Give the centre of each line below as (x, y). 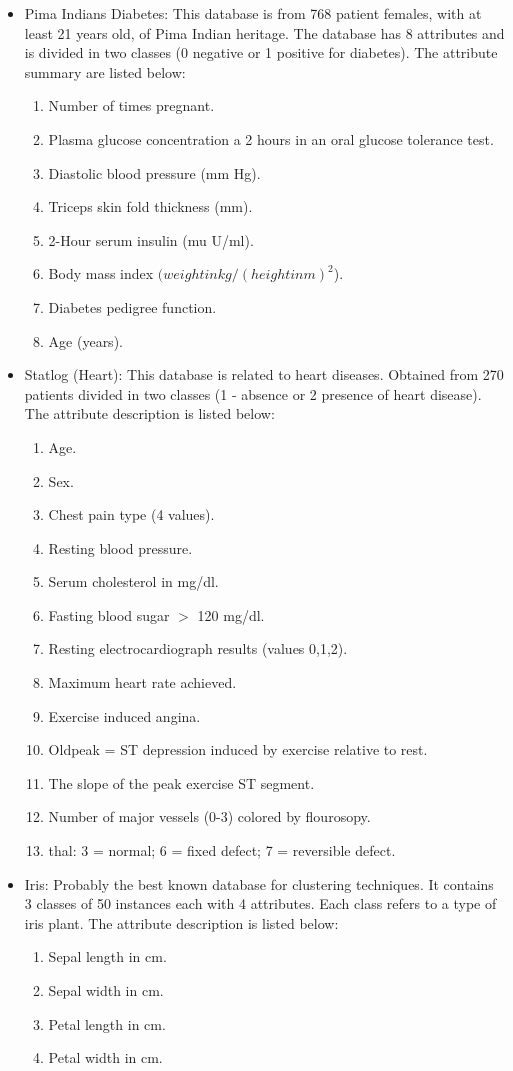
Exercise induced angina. (124, 715)
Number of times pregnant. (131, 105)
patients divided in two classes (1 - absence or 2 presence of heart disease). (253, 393)
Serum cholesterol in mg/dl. (133, 581)
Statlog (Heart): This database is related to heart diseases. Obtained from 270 (264, 374)
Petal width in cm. (105, 1057)
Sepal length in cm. (107, 956)
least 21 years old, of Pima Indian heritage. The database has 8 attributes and (264, 32)
